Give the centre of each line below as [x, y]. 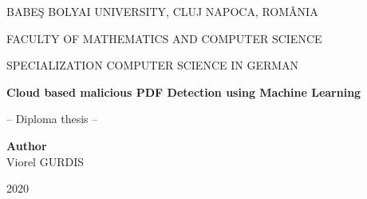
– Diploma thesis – [52, 119]
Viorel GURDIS [45, 161]
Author [27, 145]
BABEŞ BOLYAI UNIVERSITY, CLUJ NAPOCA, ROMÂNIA [162, 11]
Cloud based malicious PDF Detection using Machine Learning [184, 92]
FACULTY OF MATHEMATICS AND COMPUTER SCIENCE [164, 38]
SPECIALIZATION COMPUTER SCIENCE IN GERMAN [153, 65]
